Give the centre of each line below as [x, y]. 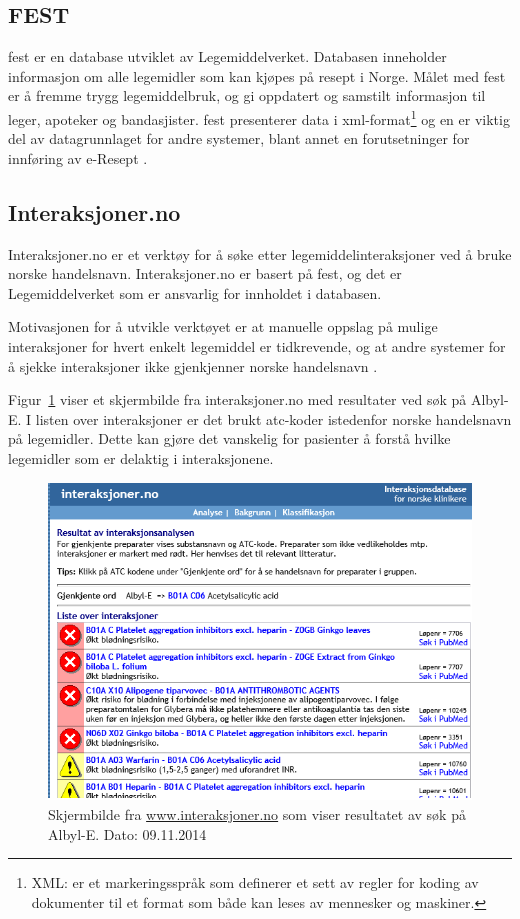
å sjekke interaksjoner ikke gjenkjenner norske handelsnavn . [193, 365]
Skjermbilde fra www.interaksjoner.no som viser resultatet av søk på [257, 813]
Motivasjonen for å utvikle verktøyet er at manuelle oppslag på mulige [223, 326]
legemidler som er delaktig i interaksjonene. [141, 457]
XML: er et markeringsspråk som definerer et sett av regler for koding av [255, 882]
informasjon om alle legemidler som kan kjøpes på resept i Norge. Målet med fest [257, 75]
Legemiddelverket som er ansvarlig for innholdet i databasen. [195, 292]
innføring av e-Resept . [78, 157]
